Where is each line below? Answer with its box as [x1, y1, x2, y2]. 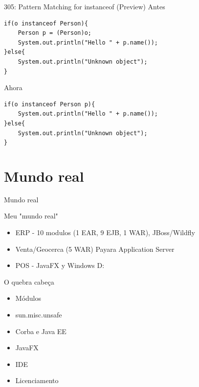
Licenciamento [15, 375, 59, 386]
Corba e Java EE [15, 326, 66, 336]
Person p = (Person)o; [18, 29, 91, 37]
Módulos [15, 293, 42, 303]
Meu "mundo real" [4, 211, 58, 221]
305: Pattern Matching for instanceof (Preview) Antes [4, 1, 165, 11]
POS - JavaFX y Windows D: [15, 260, 105, 270]
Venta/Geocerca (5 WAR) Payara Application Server [15, 243, 175, 254]
